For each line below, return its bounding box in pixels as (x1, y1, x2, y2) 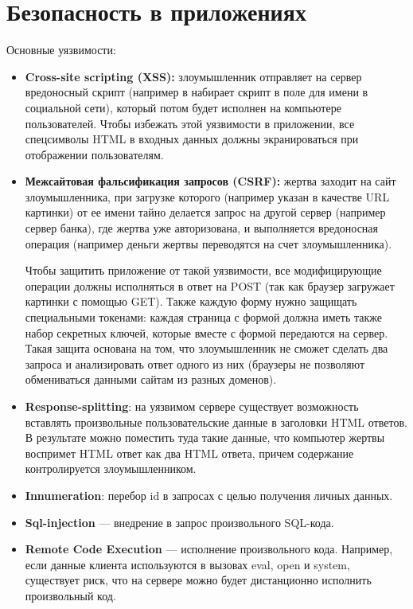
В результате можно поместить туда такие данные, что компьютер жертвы (25, 429, 385, 446)
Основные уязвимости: (6, 41, 116, 58)
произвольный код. (25, 587, 116, 603)
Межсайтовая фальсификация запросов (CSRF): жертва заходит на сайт (25, 173, 396, 189)
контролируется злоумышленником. (25, 460, 197, 477)
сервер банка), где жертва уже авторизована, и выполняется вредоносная (25, 220, 379, 236)
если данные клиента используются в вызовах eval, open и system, (25, 556, 350, 572)
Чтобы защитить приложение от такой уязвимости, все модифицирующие (25, 262, 382, 279)
